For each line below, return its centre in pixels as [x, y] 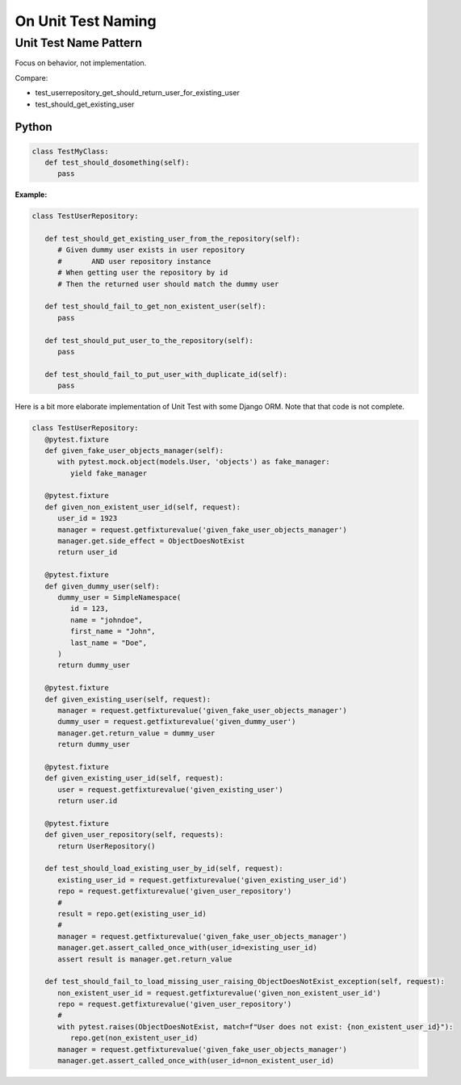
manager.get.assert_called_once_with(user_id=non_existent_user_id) [196, 1061]
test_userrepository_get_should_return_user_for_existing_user [137, 93]
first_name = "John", [113, 631]
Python [34, 127]
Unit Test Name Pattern [79, 43]
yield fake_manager [109, 473]
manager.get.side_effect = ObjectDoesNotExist [151, 541]
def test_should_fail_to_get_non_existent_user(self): [155, 306]
